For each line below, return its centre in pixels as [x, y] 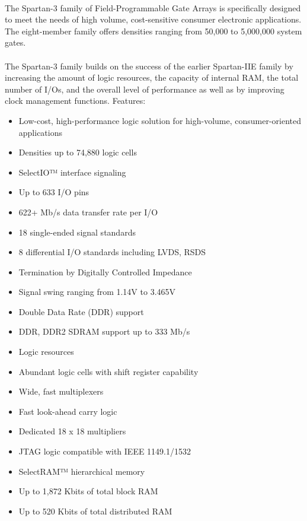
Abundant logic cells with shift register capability [108, 371]
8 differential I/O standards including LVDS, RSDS [112, 252]
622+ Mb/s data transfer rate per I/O [88, 212]
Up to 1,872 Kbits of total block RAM [88, 491]
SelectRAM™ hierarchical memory [82, 471]
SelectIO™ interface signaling [72, 172]
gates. [15, 42]
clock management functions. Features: [75, 101]
